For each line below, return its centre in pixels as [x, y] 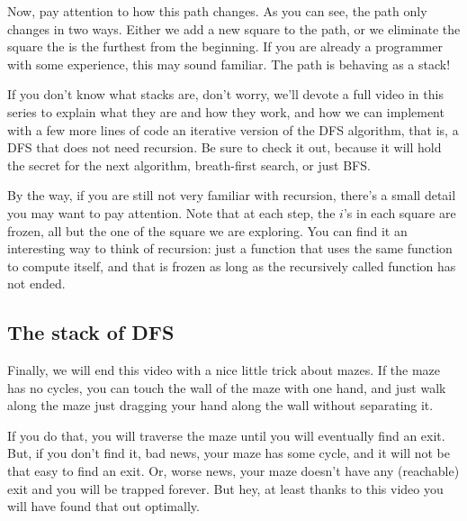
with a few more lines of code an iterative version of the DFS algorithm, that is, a [233, 129]
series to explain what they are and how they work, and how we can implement [226, 111]
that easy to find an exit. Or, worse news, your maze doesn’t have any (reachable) [233, 471]
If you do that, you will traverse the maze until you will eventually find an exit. [226, 435]
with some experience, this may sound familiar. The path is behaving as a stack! [229, 64]
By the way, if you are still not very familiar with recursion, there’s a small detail [232, 195]
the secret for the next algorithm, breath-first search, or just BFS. [189, 165]
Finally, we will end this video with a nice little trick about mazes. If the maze [224, 370]
